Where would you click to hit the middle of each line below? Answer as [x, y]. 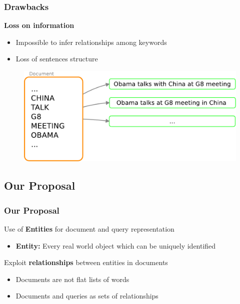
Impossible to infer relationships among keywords [91, 42]
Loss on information [39, 25]
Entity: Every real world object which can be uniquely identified [116, 245]
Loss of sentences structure [57, 59]
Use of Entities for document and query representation [89, 228]
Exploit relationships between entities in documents [86, 262]
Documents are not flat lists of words [72, 279]
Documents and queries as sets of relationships [87, 296]
